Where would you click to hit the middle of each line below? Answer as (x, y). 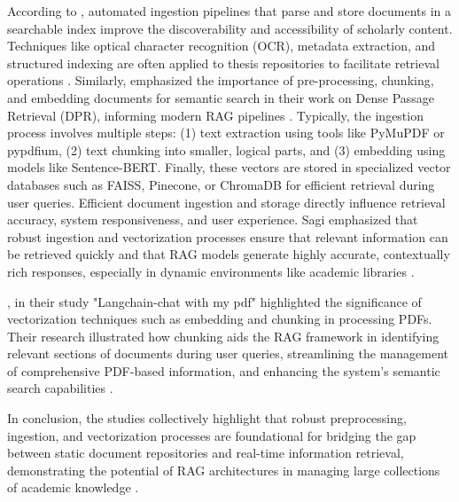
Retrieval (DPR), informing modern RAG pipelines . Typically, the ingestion (215, 115)
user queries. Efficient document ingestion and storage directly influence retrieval (226, 202)
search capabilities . (60, 388)
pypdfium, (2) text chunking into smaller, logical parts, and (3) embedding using (226, 149)
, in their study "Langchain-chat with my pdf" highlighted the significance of (214, 301)
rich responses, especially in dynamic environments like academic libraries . (211, 271)
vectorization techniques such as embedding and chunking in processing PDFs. (220, 319)
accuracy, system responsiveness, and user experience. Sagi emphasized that (213, 220)
